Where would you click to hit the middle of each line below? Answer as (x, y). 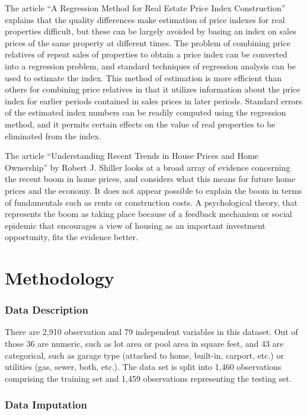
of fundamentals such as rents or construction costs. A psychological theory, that (151, 202)
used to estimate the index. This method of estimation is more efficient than (143, 77)
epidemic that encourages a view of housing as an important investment (135, 225)
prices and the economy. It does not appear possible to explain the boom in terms (153, 190)
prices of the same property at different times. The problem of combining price (148, 42)
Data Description (47, 310)
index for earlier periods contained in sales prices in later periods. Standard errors (153, 100)
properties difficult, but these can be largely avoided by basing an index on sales (151, 31)
